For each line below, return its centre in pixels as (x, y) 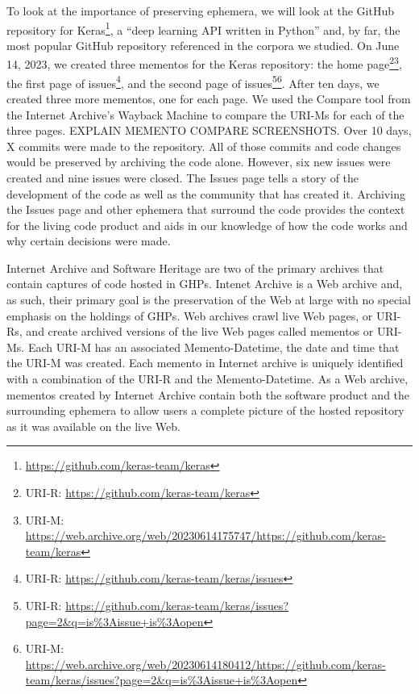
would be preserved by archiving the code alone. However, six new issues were (199, 162)
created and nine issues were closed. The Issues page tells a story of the (183, 177)
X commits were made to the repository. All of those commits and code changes (204, 146)
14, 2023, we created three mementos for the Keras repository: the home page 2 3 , (204, 63)
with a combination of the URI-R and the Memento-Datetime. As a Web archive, (207, 379)
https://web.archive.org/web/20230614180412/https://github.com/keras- (205, 664)
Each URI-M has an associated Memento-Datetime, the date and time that (214, 347)
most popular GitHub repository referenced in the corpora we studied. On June (203, 45)
